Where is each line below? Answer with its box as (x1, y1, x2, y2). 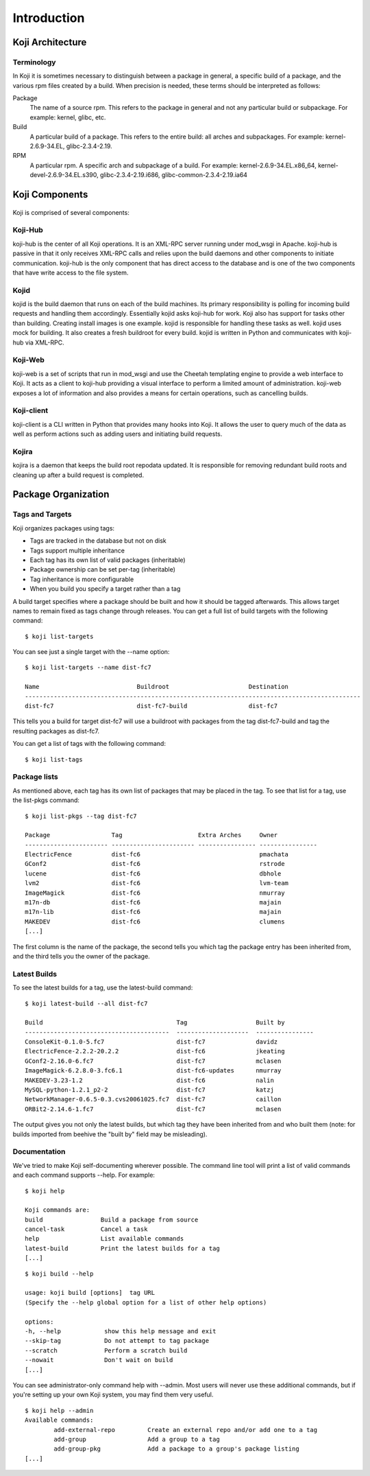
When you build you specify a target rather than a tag (29, 585, 181, 593)
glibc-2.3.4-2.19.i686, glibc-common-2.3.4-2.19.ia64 (99, 171, 248, 179)
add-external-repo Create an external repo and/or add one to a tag (53, 1426, 318, 1433)
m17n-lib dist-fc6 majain (25, 908, 282, 916)
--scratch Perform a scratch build (25, 1346, 188, 1355)
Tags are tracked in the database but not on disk (29, 537, 167, 545)
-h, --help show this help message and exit (25, 1327, 217, 1335)
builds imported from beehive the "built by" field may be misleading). (12, 1129, 208, 1138)
